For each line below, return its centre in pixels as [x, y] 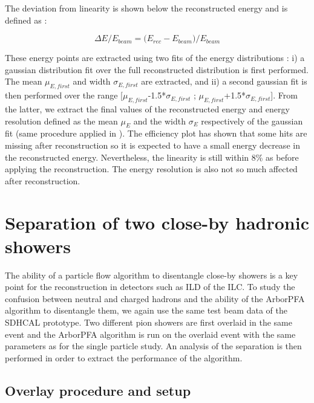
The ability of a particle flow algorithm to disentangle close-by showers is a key [152, 275]
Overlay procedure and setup [98, 390]
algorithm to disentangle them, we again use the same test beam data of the [146, 310]
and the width [160, 121]
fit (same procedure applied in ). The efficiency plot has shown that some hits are [156, 133]
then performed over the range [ [64, 95]
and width [92, 81]
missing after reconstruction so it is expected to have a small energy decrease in [152, 145]
